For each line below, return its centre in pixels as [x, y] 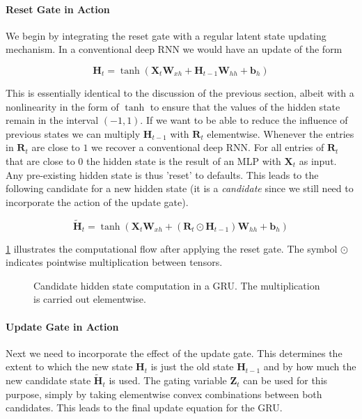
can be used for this [285, 380]
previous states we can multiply [73, 133]
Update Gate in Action [62, 326]
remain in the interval [52, 120]
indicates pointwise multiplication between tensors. [114, 262]
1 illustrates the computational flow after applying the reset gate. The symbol [172, 248]
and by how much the [310, 366]
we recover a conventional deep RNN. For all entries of [208, 147]
